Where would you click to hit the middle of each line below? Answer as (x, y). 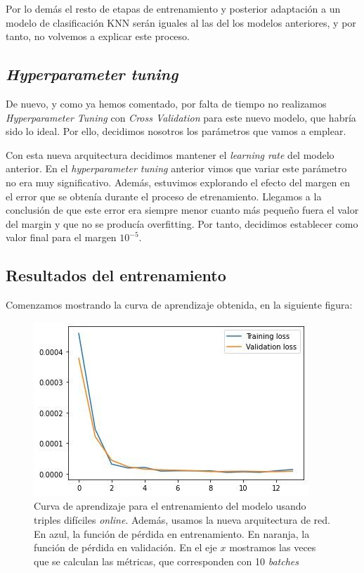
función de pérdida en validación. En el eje (125, 547)
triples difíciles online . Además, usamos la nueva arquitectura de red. (182, 519)
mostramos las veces (273, 547)
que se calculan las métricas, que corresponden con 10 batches (166, 561)
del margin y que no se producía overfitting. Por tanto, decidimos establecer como (182, 223)
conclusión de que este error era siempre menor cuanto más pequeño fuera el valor (182, 210)
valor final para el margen (61, 237)
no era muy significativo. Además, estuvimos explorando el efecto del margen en (178, 182)
